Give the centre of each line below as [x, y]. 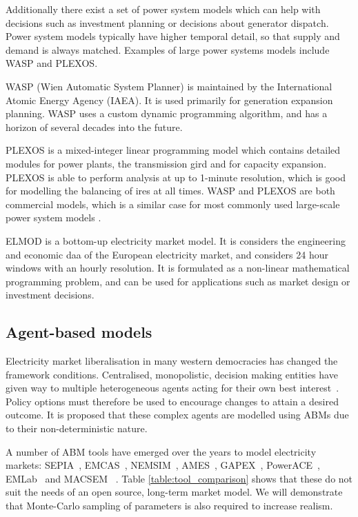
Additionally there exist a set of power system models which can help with [163, 9]
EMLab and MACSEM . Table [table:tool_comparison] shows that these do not [179, 478]
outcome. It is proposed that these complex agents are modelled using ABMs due [177, 415]
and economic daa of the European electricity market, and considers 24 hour [167, 254]
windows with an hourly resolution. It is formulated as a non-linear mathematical [178, 268]
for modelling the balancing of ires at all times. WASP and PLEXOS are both [170, 191]
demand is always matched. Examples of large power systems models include [168, 49]
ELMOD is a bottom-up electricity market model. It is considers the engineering [176, 240]
